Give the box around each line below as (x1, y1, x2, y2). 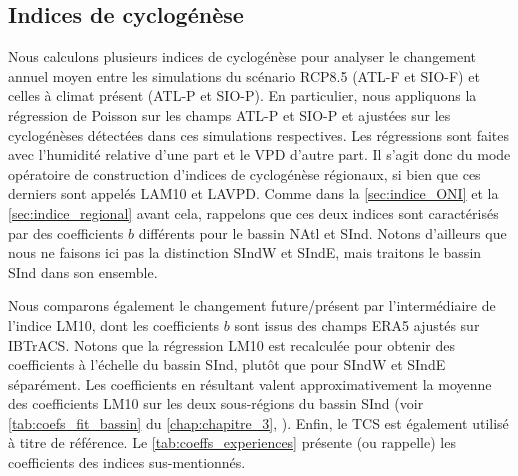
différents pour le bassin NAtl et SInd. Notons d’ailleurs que (138, 222, 507, 243)
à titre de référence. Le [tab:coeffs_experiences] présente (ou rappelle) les (8, 432, 456, 453)
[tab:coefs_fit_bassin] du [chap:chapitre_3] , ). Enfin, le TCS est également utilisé (8, 412, 509, 433)
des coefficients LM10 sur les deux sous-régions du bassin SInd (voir (8, 393, 424, 414)
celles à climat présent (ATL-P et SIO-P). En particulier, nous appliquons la (8, 85, 477, 106)
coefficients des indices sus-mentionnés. (8, 452, 246, 473)
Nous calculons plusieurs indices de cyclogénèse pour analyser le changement (8, 46, 477, 67)
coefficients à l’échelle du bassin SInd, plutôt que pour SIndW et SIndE (8, 354, 446, 375)
